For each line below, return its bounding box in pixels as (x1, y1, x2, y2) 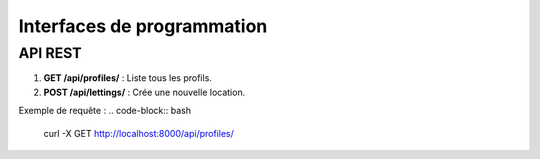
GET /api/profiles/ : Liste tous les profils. (43, 72, 212, 84)
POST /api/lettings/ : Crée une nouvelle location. (43, 86, 246, 98)
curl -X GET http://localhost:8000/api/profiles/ (43, 127, 235, 139)
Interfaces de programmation (18, 15, 268, 37)
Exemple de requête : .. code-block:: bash (18, 105, 192, 117)
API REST (18, 44, 82, 62)
